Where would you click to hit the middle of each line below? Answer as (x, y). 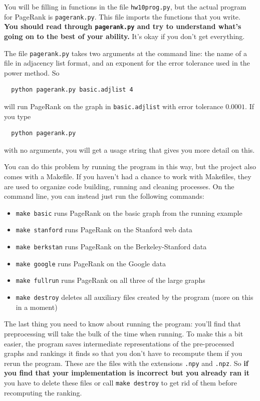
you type (18, 116)
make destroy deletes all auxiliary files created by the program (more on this (135, 297)
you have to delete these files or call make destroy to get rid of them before (120, 382)
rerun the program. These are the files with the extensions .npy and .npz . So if (126, 363)
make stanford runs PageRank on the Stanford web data (104, 230)
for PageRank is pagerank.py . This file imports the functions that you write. (122, 16)
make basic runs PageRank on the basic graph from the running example (129, 213)
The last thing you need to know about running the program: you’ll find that (122, 324)
